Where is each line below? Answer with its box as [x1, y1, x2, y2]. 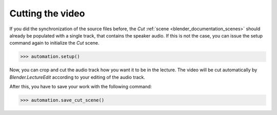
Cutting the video [9, 8, 85, 19]
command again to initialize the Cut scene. [9, 40, 100, 46]
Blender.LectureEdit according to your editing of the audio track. [9, 74, 146, 80]
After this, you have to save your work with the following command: [9, 84, 152, 90]
